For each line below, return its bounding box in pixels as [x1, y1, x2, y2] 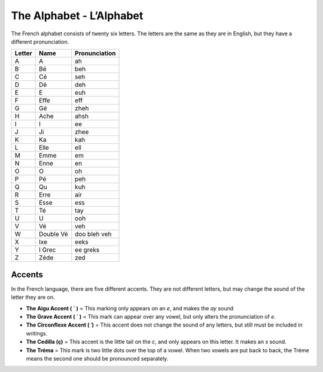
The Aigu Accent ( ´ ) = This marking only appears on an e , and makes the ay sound [26, 304, 234, 311]
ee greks [75, 246, 100, 254]
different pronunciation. [11, 38, 69, 45]
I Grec [39, 246, 56, 254]
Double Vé [39, 230, 68, 238]
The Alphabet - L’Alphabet [11, 9, 144, 22]
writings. [26, 329, 48, 337]
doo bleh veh [75, 230, 112, 238]
